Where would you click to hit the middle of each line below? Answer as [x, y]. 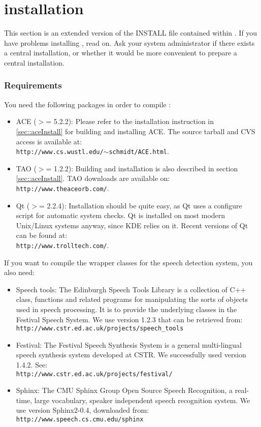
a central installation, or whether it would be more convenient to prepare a [121, 53]
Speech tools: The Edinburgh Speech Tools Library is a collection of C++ [131, 289]
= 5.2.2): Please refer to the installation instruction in [130, 121]
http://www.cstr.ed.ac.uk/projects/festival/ [94, 374]
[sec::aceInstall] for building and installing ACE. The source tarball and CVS [136, 131]
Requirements [33, 85]
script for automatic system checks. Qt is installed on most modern [121, 215]
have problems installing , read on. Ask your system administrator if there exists [129, 42]
